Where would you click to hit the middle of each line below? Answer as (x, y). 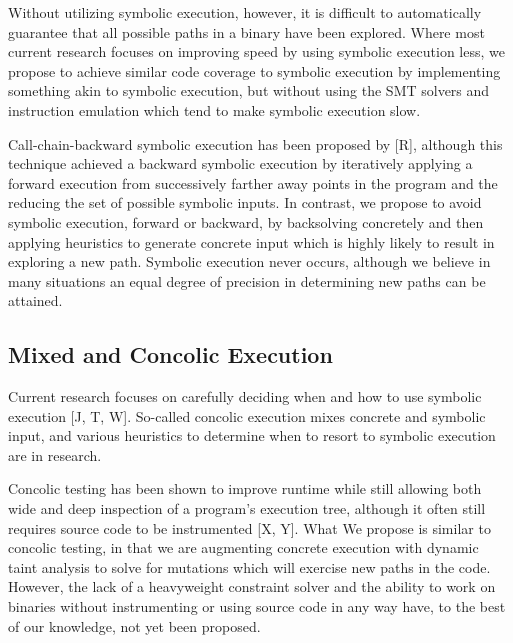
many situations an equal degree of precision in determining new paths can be (247, 280)
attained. (35, 300)
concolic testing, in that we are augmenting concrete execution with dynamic (243, 547)
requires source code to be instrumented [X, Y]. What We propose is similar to (249, 527)
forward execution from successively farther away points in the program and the (253, 182)
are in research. (55, 454)
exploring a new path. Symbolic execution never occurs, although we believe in (249, 261)
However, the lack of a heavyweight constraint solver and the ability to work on (252, 586)
